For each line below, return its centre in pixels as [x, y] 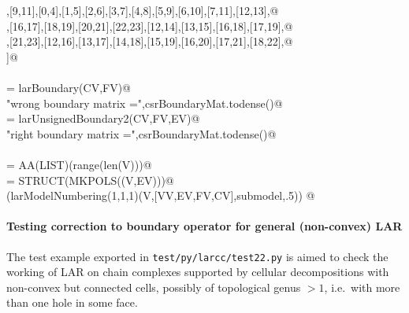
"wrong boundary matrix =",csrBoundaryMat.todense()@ [145, 103]
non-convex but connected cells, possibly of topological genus [154, 287]
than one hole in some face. [72, 302]
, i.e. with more [362, 287]
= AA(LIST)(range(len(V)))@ [79, 164]
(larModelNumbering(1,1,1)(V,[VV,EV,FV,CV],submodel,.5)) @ [161, 195]
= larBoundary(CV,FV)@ [69, 87]
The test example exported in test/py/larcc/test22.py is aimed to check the [197, 256]
